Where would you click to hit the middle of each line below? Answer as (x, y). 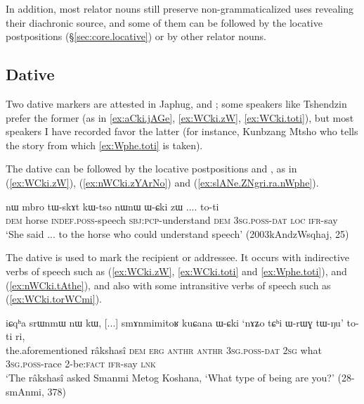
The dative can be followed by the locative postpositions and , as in (151, 169)
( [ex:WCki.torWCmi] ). (54, 299)
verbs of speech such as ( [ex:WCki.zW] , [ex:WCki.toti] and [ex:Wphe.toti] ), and (176, 271)
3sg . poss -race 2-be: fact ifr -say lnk (81, 364)
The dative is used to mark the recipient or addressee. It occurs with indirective (178, 257)
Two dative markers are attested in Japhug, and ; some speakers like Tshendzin (176, 103)
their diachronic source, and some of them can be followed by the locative (164, 22)
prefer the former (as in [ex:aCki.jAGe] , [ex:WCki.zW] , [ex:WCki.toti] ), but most (180, 117)
